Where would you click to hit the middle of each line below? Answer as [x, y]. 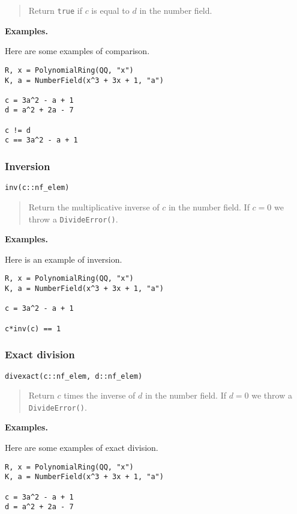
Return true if [55, 10]
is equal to [110, 10]
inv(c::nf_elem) [37, 188]
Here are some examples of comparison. [77, 51]
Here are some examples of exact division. [82, 448]
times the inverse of [100, 395]
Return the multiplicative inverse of [94, 207]
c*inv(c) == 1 [33, 329]
